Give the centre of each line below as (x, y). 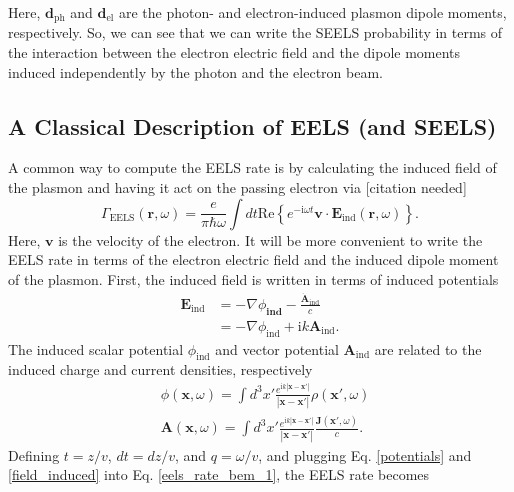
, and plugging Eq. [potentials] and (365, 454)
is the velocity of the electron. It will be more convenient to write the (270, 239)
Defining (34, 454)
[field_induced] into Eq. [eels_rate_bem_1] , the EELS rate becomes (219, 474)
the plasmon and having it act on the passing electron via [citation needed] (237, 187)
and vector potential (277, 348)
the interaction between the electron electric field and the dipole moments (234, 52)
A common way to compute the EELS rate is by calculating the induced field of (252, 167)
